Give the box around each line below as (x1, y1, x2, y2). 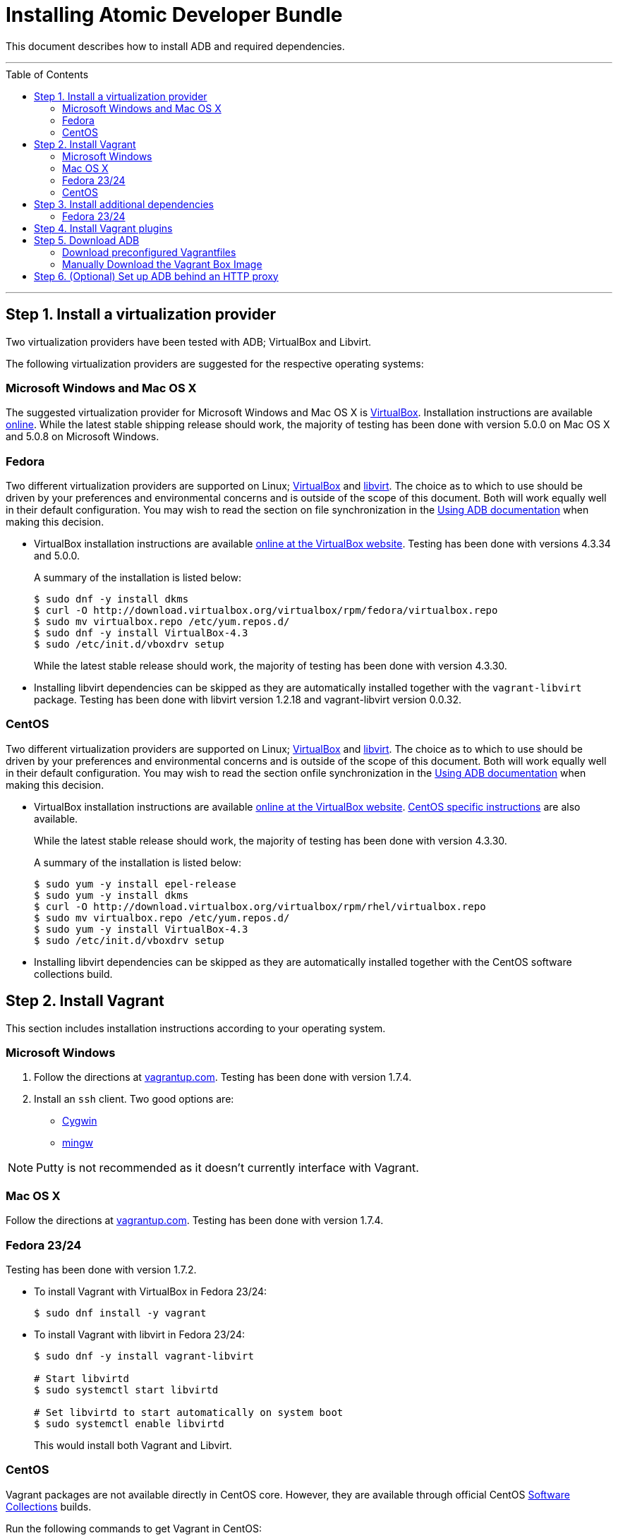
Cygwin (62, 1115, 97, 1127)
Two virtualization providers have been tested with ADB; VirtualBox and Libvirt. (6, 335, 372, 348)
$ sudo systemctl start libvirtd (34, 1383, 219, 1395)
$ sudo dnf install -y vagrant (34, 1307, 207, 1319)
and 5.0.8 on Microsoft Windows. (6, 430, 159, 443)
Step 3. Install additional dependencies (34, 198, 214, 210)
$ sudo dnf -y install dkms (34, 593, 189, 605)
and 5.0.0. (34, 550, 80, 562)
